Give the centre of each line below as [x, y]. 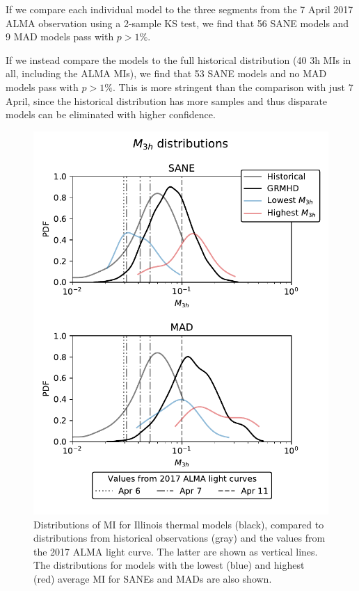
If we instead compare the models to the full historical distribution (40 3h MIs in [178, 59]
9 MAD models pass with [60, 37]
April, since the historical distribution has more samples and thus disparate [167, 100]
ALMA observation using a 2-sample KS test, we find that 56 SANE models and [177, 23]
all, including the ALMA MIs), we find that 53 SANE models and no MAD [166, 73]
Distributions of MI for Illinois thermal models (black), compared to [179, 524]
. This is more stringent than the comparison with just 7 [233, 87]
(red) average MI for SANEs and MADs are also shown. [153, 578]
